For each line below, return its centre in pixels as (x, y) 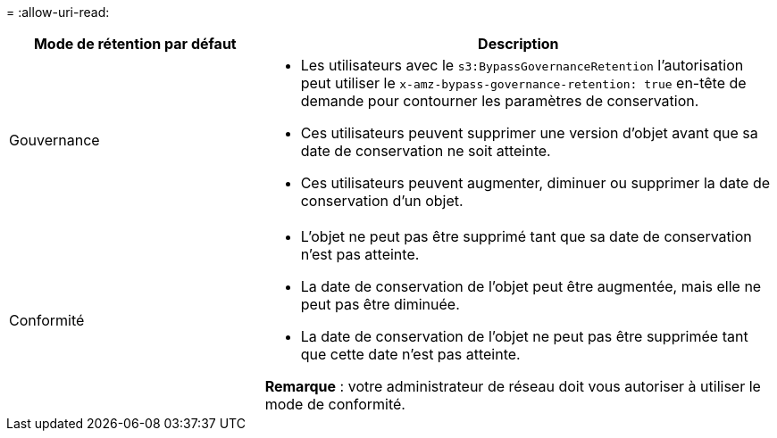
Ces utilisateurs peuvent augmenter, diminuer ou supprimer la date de (535, 183)
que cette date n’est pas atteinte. (410, 354)
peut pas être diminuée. (380, 304)
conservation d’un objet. (382, 201)
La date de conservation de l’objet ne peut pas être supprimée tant (524, 336)
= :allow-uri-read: (58, 12)
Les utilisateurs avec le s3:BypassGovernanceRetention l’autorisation (522, 65)
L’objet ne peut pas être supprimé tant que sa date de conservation (526, 236)
